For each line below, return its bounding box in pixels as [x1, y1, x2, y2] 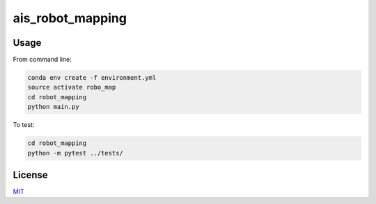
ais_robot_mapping [13, 10, 127, 26]
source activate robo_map [27, 83, 116, 92]
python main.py [27, 103, 79, 111]
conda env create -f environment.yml [27, 74, 157, 82]
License [13, 169, 48, 180]
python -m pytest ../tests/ [27, 149, 123, 157]
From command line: [13, 56, 72, 64]
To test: [13, 121, 35, 129]
